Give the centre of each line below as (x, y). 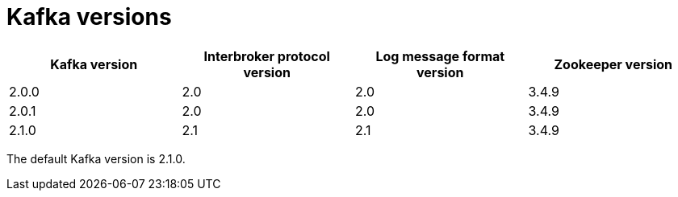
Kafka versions (89, 17)
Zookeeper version (613, 64)
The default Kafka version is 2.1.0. (96, 158)
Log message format (440, 56)
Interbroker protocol (267, 56)
